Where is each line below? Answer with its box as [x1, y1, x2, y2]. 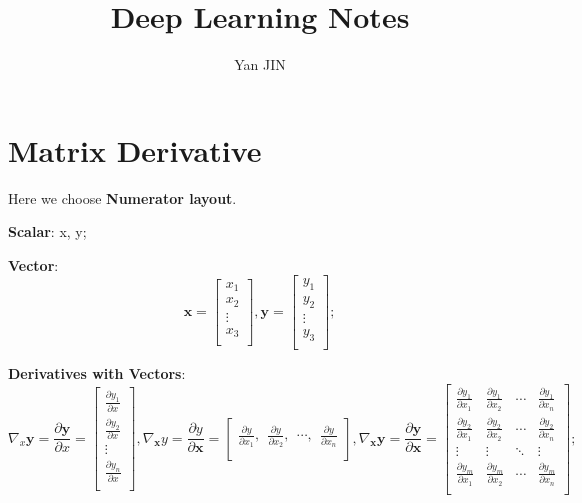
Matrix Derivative [8, 129, 262, 170]
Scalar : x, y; [8, 221, 87, 242]
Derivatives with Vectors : [8, 363, 186, 383]
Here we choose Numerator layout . [8, 187, 237, 208]
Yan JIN [234, 54, 286, 75]
